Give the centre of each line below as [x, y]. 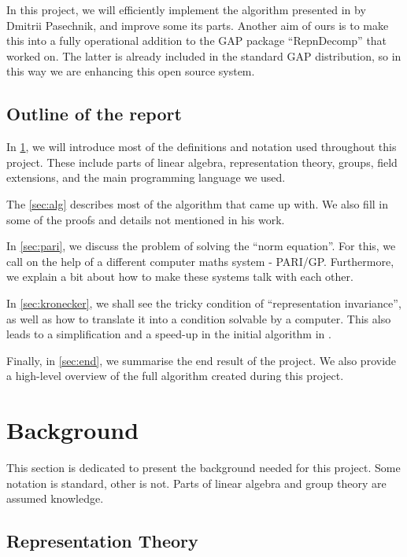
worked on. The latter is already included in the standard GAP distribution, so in [204, 55]
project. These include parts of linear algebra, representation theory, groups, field [202, 162]
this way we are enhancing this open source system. [131, 71]
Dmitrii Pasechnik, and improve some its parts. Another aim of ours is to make [198, 25]
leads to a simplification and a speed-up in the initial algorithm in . [169, 334]
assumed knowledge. [55, 498]
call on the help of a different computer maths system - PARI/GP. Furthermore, [200, 261]
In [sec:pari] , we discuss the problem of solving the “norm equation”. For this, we [201, 246]
